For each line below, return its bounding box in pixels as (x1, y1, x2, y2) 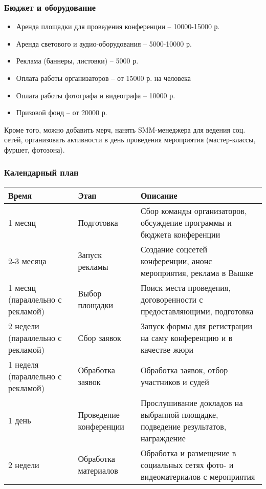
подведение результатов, (140, 420, 227, 432)
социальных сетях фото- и (140, 458, 234, 471)
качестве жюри (140, 343, 193, 355)
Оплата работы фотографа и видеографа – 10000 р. (16, 90, 175, 100)
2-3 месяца (8, 254, 47, 267)
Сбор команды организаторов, (140, 204, 247, 217)
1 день (8, 414, 31, 427)
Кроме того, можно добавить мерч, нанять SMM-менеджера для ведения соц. (4, 124, 246, 135)
